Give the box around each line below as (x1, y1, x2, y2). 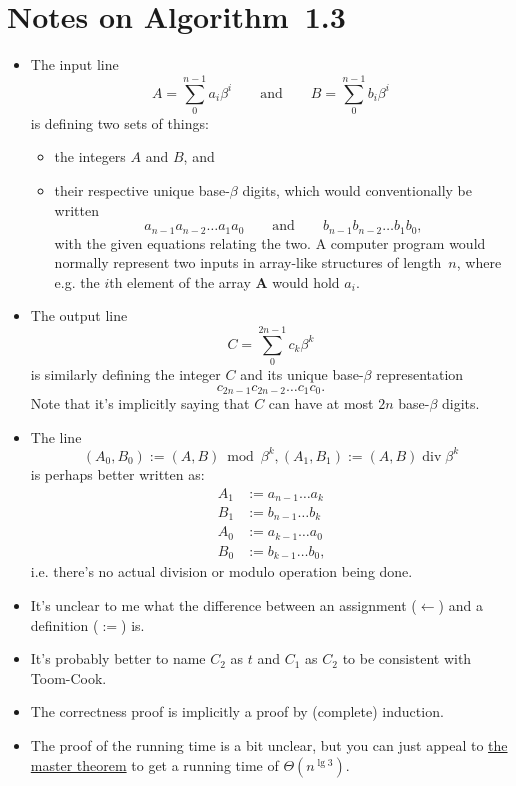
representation (376, 364, 464, 385)
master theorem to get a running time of (30, 754, 279, 775)
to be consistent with (342, 648, 472, 669)
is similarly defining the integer (30, 364, 221, 385)
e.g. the (54, 271, 100, 292)
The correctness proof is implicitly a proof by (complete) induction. (30, 701, 444, 722)
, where (456, 252, 502, 273)
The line (30, 426, 82, 447)
